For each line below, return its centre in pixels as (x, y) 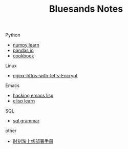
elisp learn (24, 101)
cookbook (23, 56)
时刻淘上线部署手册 (33, 141)
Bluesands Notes (86, 9)
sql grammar (26, 121)
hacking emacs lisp (33, 96)
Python (13, 35)
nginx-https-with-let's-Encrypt (45, 76)
